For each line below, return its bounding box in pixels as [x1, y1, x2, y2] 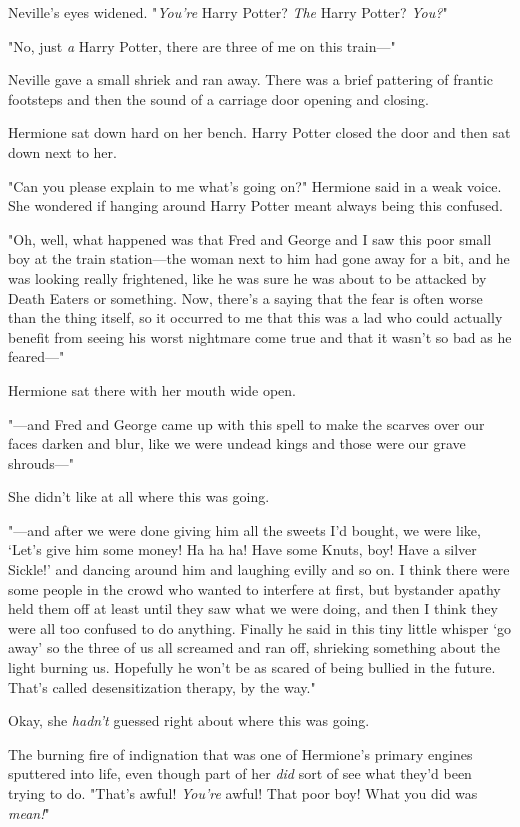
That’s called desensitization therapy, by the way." [8, 676, 316, 697]
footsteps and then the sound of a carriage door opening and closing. [8, 88, 429, 109]
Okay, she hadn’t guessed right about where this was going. [8, 710, 370, 731]
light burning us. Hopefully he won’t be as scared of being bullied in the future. [8, 657, 496, 678]
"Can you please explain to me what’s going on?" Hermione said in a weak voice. [8, 175, 502, 196]
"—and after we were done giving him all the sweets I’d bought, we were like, [8, 519, 481, 540]
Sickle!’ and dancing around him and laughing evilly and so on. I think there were [8, 559, 510, 580]
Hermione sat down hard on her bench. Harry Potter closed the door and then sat [8, 122, 511, 143]
